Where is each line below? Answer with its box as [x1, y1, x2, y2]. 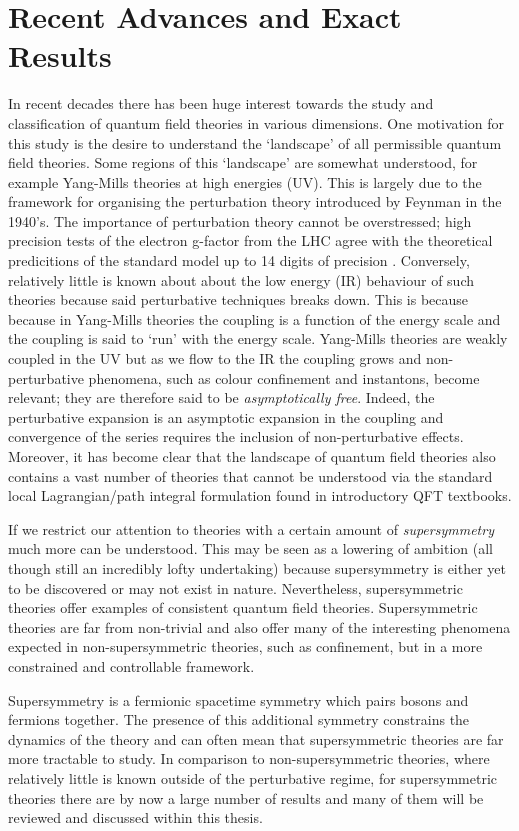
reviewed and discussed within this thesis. [8, 807, 263, 828]
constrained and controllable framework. [8, 655, 255, 676]
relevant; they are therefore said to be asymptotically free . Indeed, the [8, 387, 435, 408]
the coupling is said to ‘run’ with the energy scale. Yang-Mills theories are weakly [8, 328, 508, 349]
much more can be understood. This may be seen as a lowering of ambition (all [8, 538, 493, 559]
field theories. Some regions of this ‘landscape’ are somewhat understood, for [8, 152, 478, 173]
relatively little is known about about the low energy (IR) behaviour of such [8, 269, 474, 290]
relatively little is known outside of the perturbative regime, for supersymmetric [8, 767, 498, 788]
